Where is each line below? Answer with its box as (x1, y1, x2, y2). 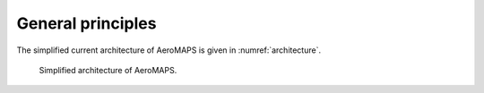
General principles (16, 13, 157, 33)
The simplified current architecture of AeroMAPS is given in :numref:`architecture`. (16, 45, 322, 55)
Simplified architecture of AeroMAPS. (39, 64, 177, 75)
